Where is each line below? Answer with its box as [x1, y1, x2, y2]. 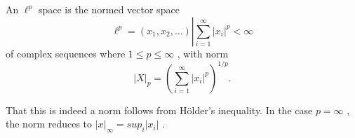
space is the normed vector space [38, 2, 180, 16]
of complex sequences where [6, 46, 126, 60]
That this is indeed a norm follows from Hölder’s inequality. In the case [6, 102, 313, 117]
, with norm [177, 46, 229, 60]
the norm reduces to [6, 116, 93, 131]
